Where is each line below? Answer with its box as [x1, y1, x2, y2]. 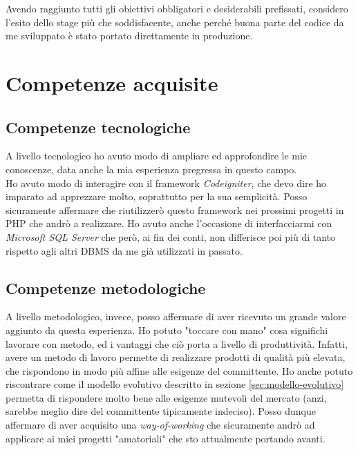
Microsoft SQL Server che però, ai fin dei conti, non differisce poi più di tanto [6, 229, 336, 244]
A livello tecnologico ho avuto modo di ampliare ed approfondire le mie [6, 148, 308, 163]
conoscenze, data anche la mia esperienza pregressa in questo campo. [6, 162, 297, 176]
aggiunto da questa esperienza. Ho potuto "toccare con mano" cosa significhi [6, 322, 328, 337]
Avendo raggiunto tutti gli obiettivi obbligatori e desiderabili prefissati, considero [6, 1, 348, 15]
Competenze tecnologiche [6, 116, 191, 137]
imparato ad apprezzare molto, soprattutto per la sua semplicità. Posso [6, 189, 308, 204]
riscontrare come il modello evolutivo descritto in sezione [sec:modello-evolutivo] [6, 377, 344, 391]
